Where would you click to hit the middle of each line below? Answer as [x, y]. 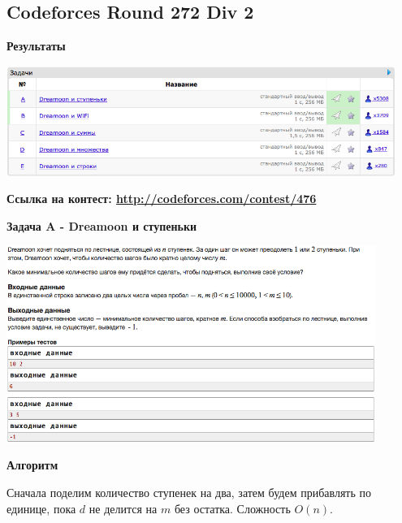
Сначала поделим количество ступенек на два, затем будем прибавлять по [189, 492]
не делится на [123, 508]
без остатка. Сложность [232, 508]
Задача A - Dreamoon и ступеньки [102, 225]
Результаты [36, 46]
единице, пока [41, 508]
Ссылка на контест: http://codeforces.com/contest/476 [162, 199]
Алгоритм [32, 465]
